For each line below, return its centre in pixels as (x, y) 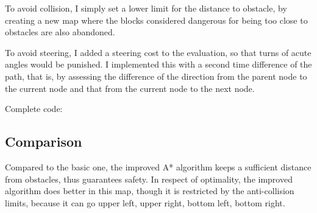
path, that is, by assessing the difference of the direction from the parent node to (156, 76)
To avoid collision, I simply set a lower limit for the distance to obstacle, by (146, 8)
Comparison (44, 141)
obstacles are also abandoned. (60, 32)
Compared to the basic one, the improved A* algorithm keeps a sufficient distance (158, 166)
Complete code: (34, 109)
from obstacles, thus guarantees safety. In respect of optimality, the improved (149, 179)
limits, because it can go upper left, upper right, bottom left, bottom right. (145, 202)
